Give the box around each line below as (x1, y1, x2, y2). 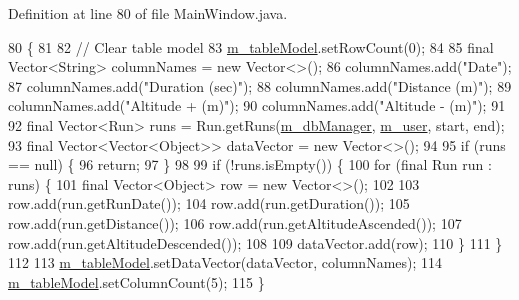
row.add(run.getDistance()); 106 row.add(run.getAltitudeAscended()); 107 (8, 212, 462, 233)
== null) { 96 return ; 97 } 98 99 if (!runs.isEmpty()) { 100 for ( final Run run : (8, 154, 492, 175)
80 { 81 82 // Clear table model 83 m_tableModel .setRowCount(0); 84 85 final (8, 36, 494, 57)
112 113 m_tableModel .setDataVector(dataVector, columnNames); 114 (8, 252, 443, 273)
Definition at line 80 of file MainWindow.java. (8, 3, 288, 23)
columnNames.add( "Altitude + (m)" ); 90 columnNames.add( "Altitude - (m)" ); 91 (8, 95, 506, 116)
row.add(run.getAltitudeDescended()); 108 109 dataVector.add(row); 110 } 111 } (8, 232, 503, 253)
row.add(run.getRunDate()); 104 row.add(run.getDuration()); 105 (8, 193, 410, 214)
